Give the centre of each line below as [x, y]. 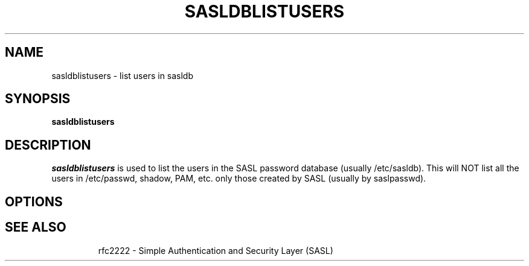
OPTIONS [34, 201]
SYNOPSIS [38, 99]
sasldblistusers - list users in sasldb [123, 75]
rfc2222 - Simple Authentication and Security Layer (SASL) [216, 250]
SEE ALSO [36, 227]
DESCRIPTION [48, 145]
